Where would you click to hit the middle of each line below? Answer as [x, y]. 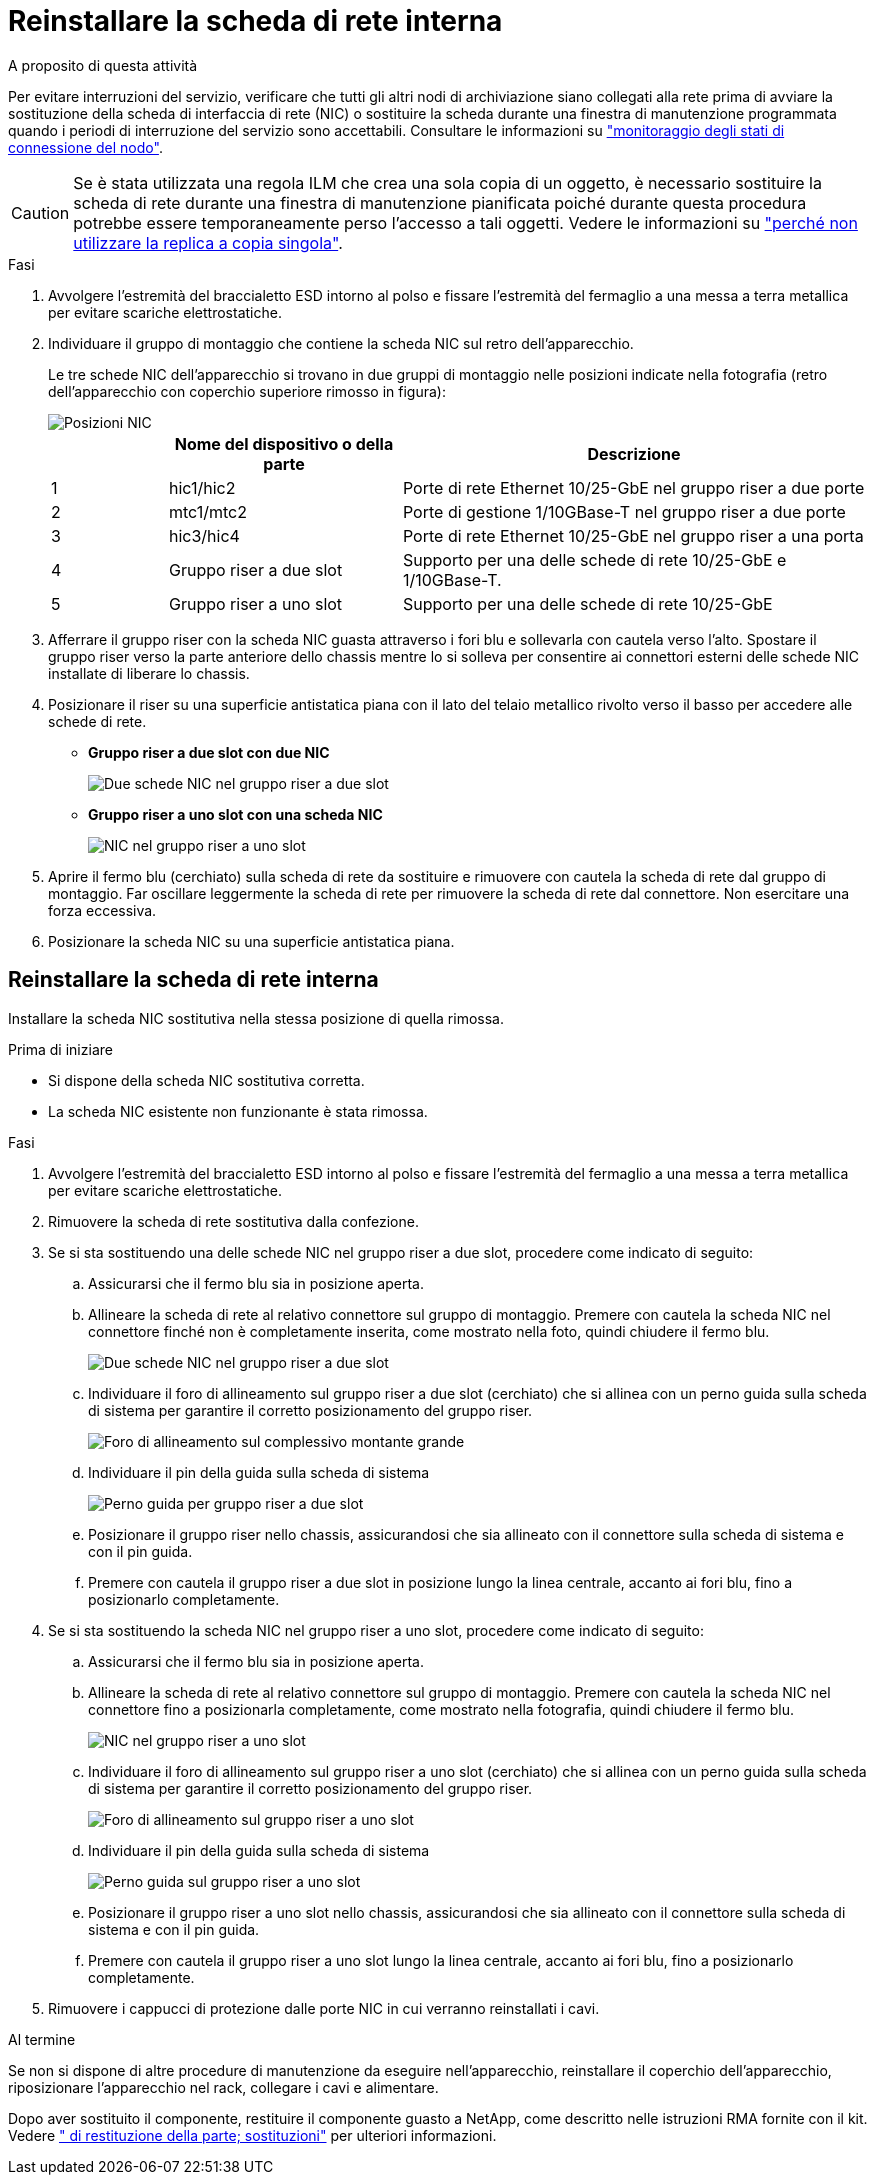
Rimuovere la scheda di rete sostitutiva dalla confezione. [233, 1221]
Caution [40, 212]
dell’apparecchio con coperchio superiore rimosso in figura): [247, 391]
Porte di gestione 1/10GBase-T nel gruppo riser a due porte [624, 511]
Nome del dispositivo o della [284, 443]
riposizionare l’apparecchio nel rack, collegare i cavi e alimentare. [223, 2087]
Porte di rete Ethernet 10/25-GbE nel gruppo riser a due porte [633, 487]
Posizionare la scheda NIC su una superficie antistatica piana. [251, 941]
